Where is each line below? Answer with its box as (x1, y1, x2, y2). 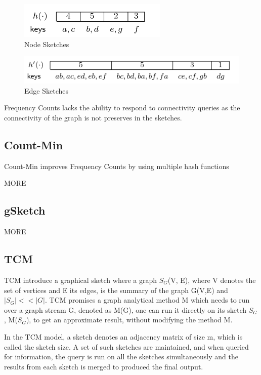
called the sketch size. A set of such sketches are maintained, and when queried (4, 341, 249, 352)
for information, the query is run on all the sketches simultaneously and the (4, 351, 238, 362)
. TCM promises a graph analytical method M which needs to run (45, 295, 250, 305)
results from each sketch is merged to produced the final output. (4, 361, 203, 371)
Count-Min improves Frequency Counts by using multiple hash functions (4, 160, 229, 171)
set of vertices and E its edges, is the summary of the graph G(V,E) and (4, 284, 228, 295)
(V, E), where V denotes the (167, 275, 256, 285)
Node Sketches (24, 38, 69, 49)
